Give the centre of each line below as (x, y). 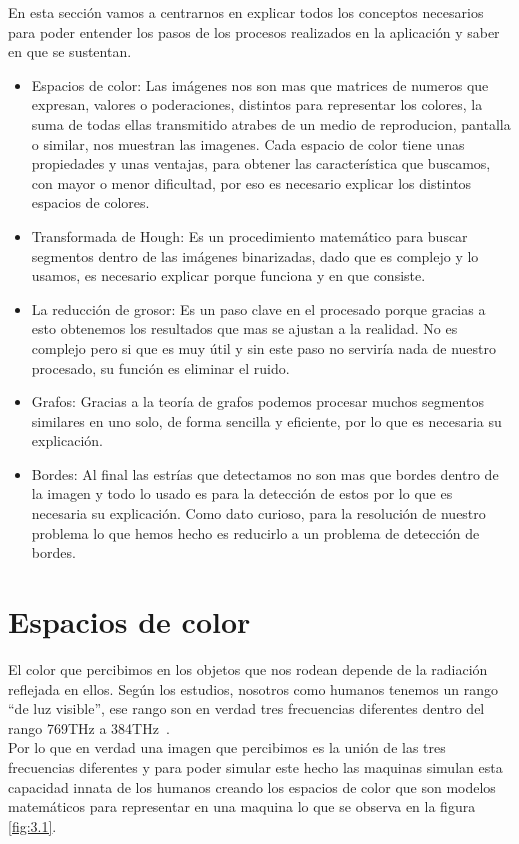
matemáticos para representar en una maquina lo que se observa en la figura (242, 806)
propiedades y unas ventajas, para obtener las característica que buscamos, (261, 163)
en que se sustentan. (70, 51)
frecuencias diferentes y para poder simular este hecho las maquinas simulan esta (255, 766)
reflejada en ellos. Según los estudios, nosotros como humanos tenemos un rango (253, 688)
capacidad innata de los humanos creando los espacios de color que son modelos (252, 786)
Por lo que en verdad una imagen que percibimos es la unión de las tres (227, 747)
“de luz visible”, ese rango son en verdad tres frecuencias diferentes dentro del (246, 708)
